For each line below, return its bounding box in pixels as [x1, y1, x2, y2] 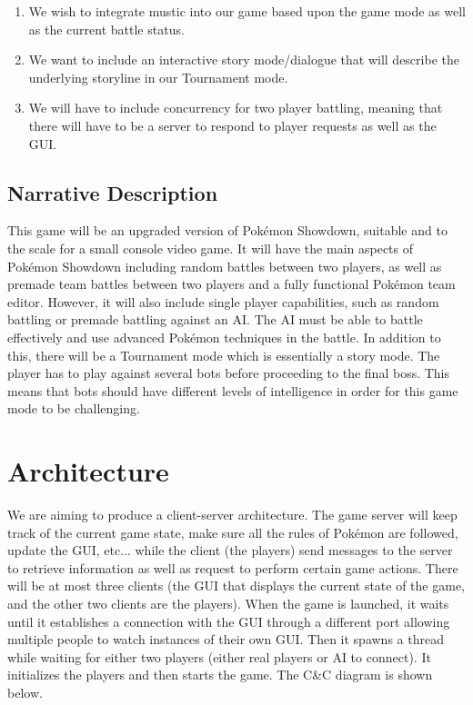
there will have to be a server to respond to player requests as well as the [28, 115, 437, 134]
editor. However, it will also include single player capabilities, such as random [7, 292, 439, 311]
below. [7, 682, 43, 701]
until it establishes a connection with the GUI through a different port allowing [7, 611, 450, 631]
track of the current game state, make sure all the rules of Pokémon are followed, [7, 522, 458, 541]
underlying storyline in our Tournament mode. [28, 67, 288, 86]
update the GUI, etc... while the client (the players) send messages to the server [7, 541, 453, 560]
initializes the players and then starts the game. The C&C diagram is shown [7, 665, 433, 684]
